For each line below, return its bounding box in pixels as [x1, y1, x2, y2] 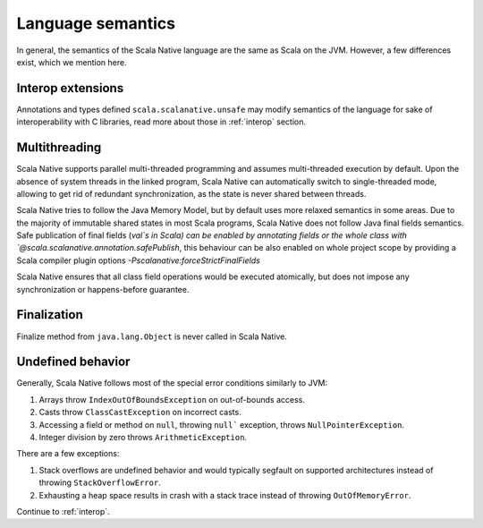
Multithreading [16, 140, 102, 156]
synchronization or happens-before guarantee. [16, 284, 190, 294]
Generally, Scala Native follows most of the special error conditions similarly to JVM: [16, 378, 328, 388]
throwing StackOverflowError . [38, 477, 161, 488]
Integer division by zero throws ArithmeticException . [38, 432, 248, 443]
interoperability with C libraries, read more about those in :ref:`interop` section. [16, 116, 306, 127]
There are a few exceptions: [16, 448, 120, 459]
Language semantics [16, 13, 176, 33]
